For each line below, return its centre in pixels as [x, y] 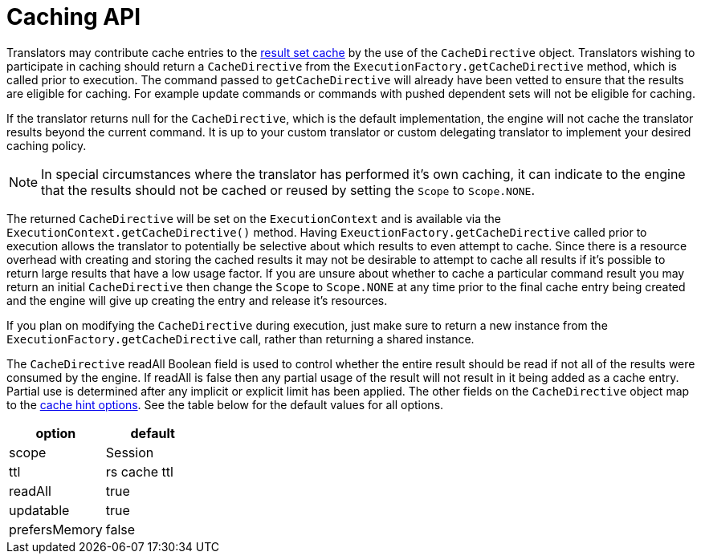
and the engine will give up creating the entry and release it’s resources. [197, 300]
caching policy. [47, 145]
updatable [39, 510]
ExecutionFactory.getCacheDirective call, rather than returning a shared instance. [240, 339]
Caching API [74, 17]
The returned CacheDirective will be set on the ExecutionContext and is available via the [254, 218]
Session [130, 452]
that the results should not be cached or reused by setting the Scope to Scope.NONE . [288, 190]
